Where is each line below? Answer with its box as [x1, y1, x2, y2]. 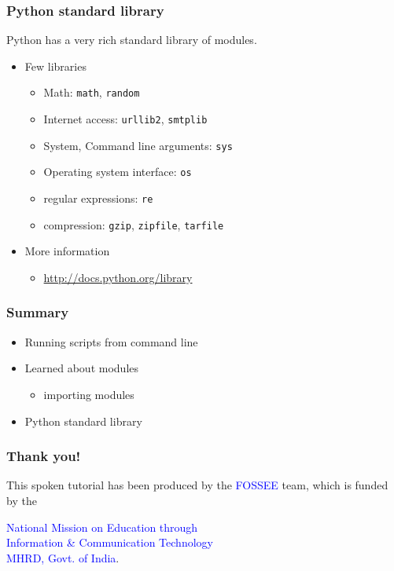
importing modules [43, 386, 134, 402]
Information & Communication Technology [6, 534, 213, 551]
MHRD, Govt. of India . [6, 549, 120, 566]
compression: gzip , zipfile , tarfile [43, 216, 224, 232]
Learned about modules [24, 360, 139, 376]
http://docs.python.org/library [43, 269, 193, 285]
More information [24, 243, 110, 259]
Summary [6, 302, 69, 322]
